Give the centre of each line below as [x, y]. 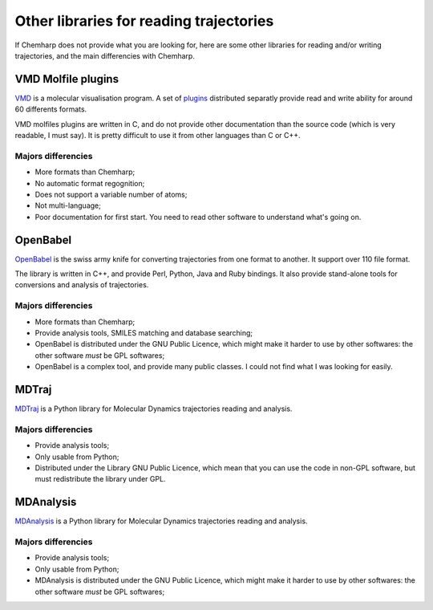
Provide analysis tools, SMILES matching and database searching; [144, 332]
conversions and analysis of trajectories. [82, 285]
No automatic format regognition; [90, 183]
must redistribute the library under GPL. [100, 479]
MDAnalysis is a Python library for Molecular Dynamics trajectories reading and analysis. [161, 521]
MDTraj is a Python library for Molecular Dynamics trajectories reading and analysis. [154, 409]
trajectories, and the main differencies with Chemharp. [105, 55]
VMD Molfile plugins [67, 79]
